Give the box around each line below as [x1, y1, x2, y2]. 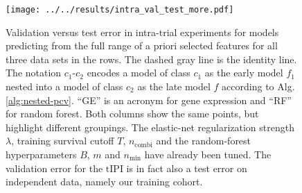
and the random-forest [156, 133, 251, 148]
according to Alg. [222, 79, 295, 94]
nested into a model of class [6, 79, 123, 94]
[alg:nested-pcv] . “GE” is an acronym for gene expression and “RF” [6, 92, 292, 107]
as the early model [204, 65, 283, 80]
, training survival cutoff [11, 133, 114, 148]
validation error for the [6, 160, 103, 175]
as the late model [137, 79, 211, 94]
